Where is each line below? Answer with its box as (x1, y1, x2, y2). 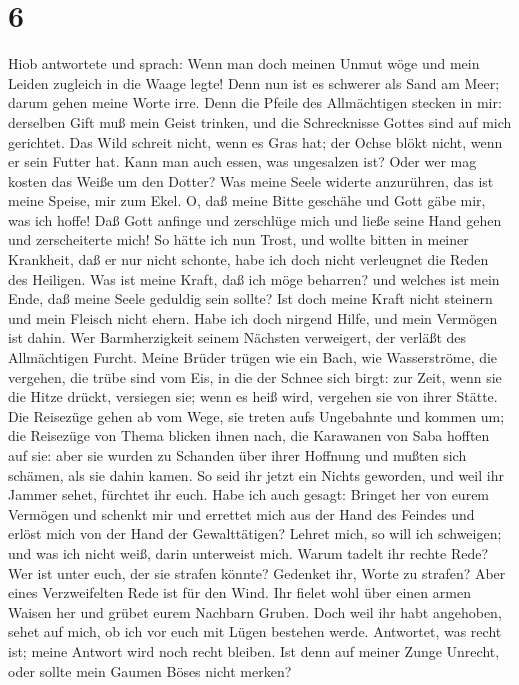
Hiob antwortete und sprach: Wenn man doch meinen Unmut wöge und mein (8, 53, 480, 74)
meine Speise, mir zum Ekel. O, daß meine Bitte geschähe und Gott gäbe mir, (8, 190, 486, 211)
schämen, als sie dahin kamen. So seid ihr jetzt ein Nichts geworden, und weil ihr (8, 464, 504, 485)
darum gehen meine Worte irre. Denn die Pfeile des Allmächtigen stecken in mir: (8, 92, 502, 113)
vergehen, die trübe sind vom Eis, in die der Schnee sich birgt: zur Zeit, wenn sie (8, 366, 502, 387)
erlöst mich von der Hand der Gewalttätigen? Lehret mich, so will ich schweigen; (8, 523, 502, 544)
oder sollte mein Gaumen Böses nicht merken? (8, 660, 292, 681)
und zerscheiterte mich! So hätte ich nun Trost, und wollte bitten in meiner (8, 229, 469, 250)
